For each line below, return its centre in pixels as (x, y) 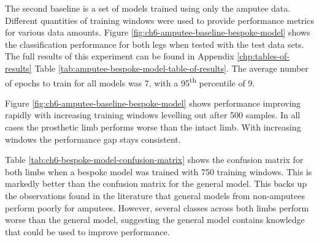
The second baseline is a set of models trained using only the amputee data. (148, 8)
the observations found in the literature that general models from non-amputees (155, 195)
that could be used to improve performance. (87, 231)
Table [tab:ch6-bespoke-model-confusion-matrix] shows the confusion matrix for (154, 160)
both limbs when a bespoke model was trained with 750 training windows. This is (159, 171)
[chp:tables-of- (263, 56)
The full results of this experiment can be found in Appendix (120, 56)
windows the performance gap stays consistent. (93, 139)
